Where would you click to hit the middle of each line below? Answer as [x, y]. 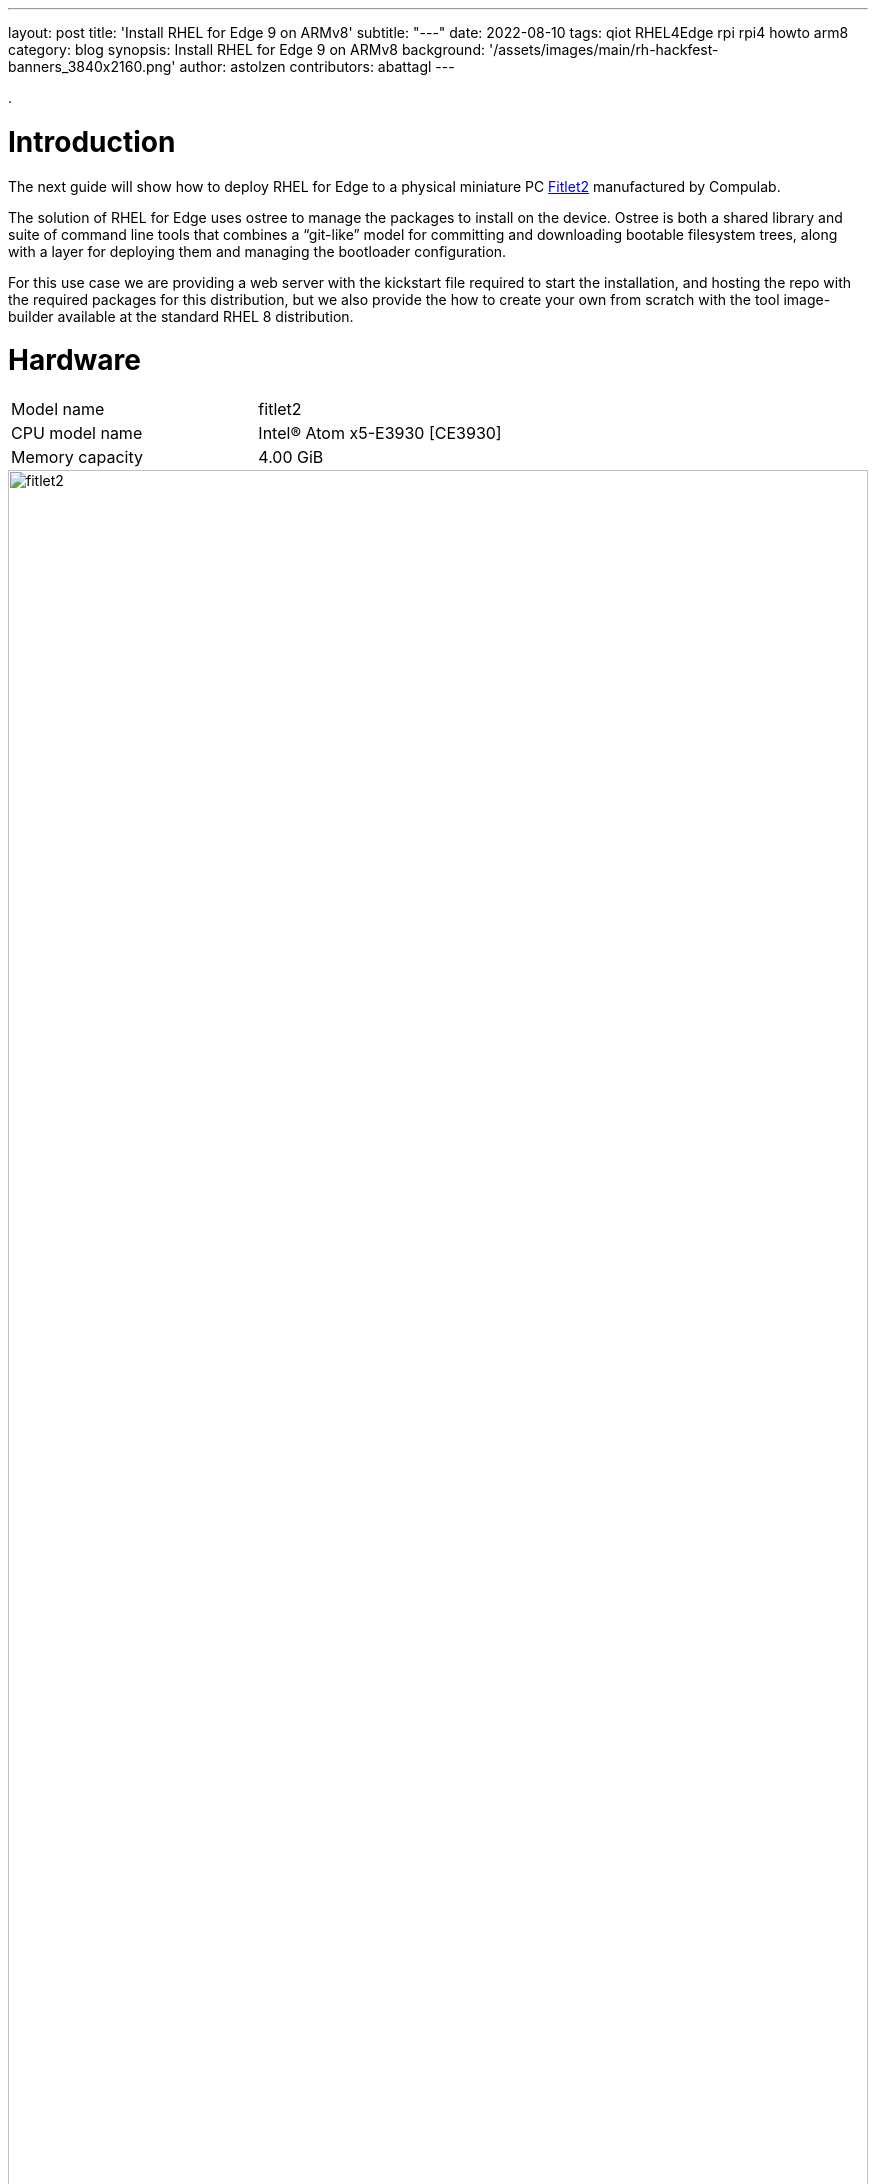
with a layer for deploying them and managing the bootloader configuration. [257, 251]
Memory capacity [77, 457]
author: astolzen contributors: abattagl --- [317, 66]
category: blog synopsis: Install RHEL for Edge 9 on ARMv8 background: [246, 49]
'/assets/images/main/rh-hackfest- [603, 49]
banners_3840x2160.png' [92, 66]
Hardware [74, 360]
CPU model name [77, 433]
